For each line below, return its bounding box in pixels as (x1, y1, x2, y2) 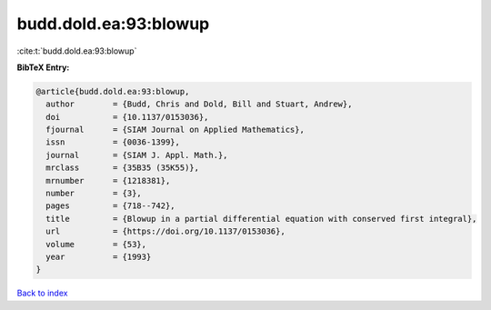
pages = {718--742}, (45, 201, 176, 211)
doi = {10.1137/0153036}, (45, 112, 209, 122)
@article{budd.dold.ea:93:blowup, (35, 86, 190, 96)
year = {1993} (45, 252, 152, 262)
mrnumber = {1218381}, (45, 175, 171, 185)
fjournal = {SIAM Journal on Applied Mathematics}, (45, 125, 305, 135)
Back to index (16, 287, 68, 299)
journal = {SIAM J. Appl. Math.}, (45, 150, 228, 160)
